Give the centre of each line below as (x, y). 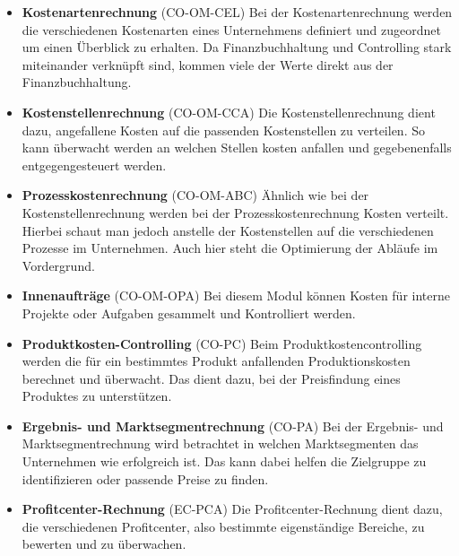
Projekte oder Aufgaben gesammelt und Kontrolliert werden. (189, 313)
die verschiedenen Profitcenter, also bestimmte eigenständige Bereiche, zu (223, 526)
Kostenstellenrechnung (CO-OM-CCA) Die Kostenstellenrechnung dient (229, 112)
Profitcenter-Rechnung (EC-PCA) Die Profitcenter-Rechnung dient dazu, (232, 509)
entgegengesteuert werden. (94, 165)
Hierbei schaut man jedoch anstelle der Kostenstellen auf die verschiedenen (228, 230)
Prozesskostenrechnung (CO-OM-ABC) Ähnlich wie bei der (195, 195)
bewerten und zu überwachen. (104, 544)
